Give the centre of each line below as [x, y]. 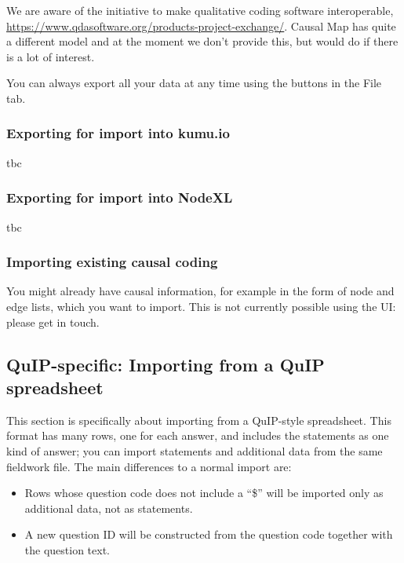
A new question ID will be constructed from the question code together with [209, 534]
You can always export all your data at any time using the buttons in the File [194, 83]
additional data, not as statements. [109, 508]
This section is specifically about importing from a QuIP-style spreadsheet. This [199, 420]
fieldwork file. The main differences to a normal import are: [149, 466]
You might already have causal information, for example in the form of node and [200, 291]
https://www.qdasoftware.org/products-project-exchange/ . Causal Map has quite [201, 26]
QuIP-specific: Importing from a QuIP [166, 364]
